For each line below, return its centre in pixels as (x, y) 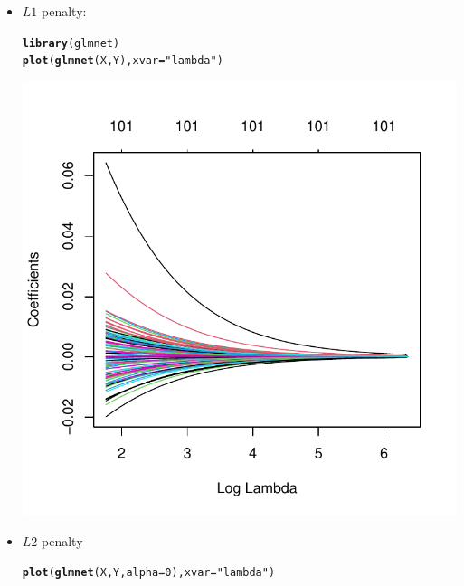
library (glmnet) (71, 43)
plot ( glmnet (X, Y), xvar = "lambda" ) (123, 61)
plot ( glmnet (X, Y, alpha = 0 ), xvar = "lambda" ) (149, 573)
